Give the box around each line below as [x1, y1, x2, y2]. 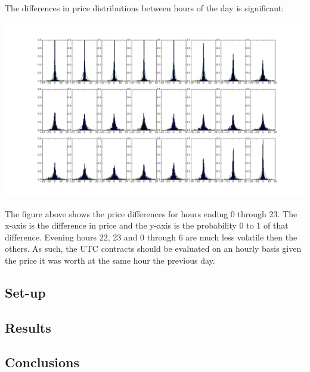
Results [5, 318, 51, 336]
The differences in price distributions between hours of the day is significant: [5, 2, 284, 14]
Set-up [5, 283, 46, 301]
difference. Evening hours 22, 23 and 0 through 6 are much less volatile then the [5, 230, 297, 243]
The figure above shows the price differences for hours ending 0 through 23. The [5, 207, 297, 220]
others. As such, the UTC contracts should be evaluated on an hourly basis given [5, 242, 302, 255]
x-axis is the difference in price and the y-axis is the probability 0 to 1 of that [5, 219, 289, 232]
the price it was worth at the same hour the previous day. [5, 254, 215, 266]
